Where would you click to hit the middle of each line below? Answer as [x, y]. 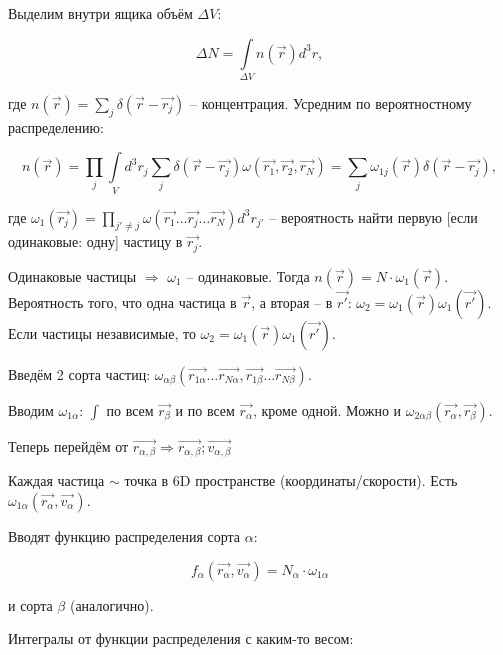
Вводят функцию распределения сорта [124, 535]
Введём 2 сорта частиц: [79, 373]
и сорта [30, 604]
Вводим [31, 409]
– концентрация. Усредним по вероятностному [331, 102]
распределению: [56, 126]
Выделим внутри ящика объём [100, 13]
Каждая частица [56, 480]
